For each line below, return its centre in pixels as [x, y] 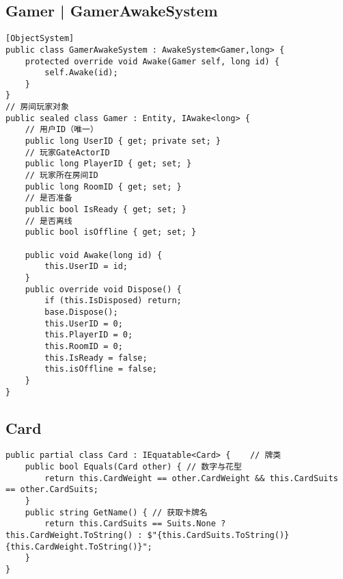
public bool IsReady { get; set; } [106, 210]
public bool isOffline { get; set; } [111, 232]
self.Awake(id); [81, 73]
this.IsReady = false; [96, 358]
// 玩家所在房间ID [61, 176]
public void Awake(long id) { [94, 255]
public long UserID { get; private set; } [123, 141]
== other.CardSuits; [52, 490]
